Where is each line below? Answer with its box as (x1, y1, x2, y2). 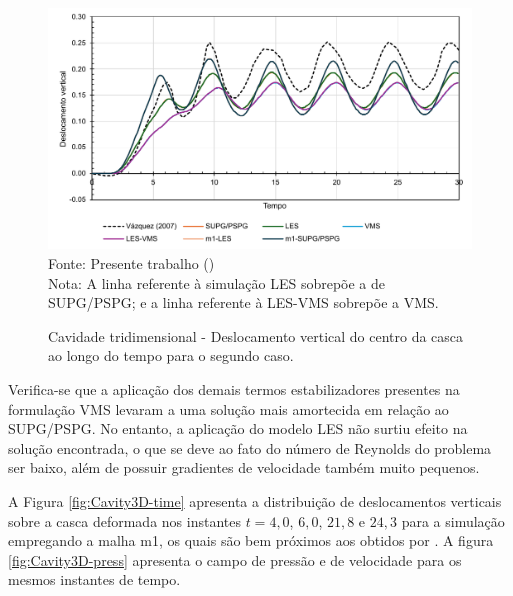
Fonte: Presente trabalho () (48, 252, 215, 273)
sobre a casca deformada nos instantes (8, 510, 241, 531)
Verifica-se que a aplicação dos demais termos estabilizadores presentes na (8, 378, 460, 399)
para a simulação (401, 510, 505, 531)
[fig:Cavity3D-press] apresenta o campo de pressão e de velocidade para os (8, 549, 462, 570)
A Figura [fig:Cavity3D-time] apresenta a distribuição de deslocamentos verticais (8, 490, 502, 511)
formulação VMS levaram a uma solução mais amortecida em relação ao (8, 398, 449, 419)
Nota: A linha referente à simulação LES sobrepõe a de (48, 272, 386, 293)
